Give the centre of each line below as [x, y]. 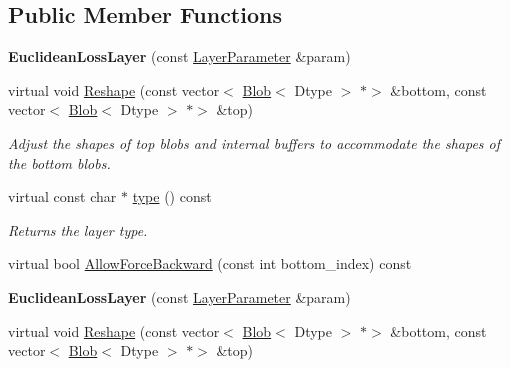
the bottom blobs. [59, 162]
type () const [172, 196]
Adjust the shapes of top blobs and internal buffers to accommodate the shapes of [254, 142]
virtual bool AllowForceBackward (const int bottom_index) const [210, 263]
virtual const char [62, 196]
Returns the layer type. [78, 229]
